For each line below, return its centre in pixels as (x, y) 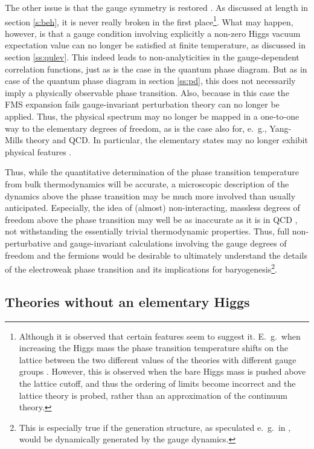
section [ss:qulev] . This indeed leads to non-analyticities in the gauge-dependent (152, 57)
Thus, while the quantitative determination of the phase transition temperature (152, 172)
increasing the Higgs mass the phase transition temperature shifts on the (154, 348)
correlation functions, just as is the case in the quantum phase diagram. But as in (156, 69)
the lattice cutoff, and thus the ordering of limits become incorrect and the (157, 383)
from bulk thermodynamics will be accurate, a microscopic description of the (147, 183)
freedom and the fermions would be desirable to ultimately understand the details (156, 255)
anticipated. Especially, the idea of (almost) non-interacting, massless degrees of (152, 208)
